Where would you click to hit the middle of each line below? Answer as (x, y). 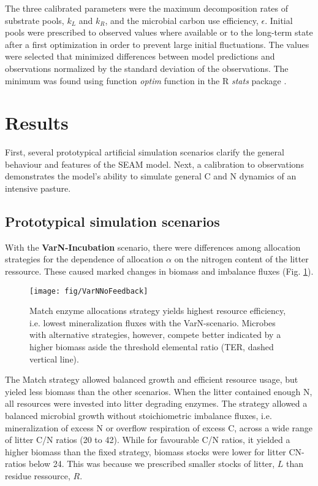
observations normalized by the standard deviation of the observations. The (147, 68)
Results (37, 123)
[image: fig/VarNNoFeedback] (89, 291)
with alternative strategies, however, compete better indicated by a (155, 335)
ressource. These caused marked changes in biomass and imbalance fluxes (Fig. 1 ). (159, 271)
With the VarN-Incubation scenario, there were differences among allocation (153, 247)
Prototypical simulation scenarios (112, 221)
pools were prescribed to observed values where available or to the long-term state (159, 32)
